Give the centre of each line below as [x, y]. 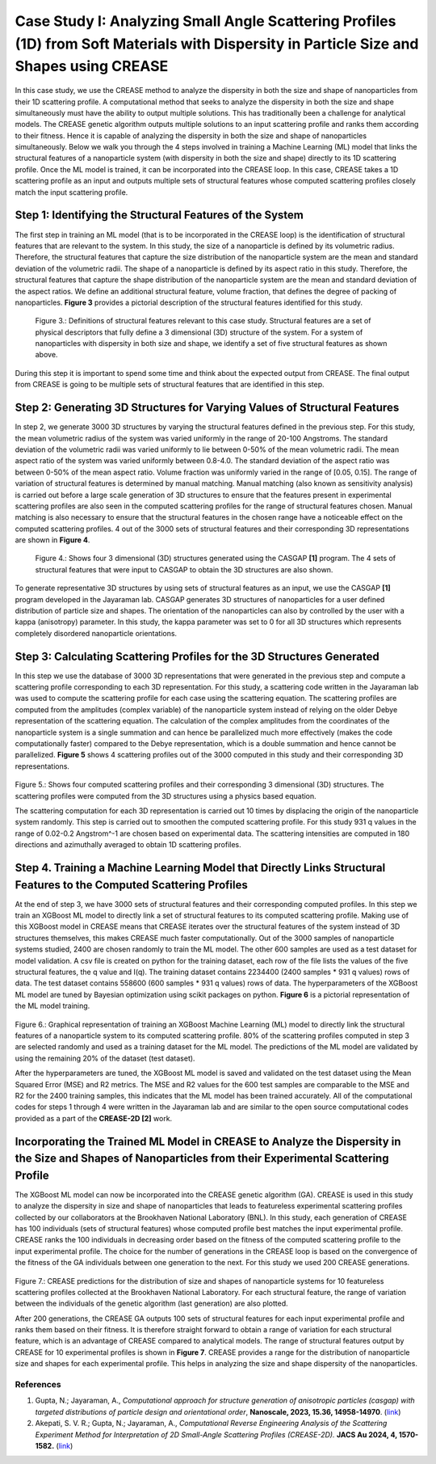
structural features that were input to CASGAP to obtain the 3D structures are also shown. [184, 569]
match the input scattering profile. [71, 192]
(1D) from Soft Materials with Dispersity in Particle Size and [217, 44]
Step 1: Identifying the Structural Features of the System [159, 215]
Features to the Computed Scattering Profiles [131, 885]
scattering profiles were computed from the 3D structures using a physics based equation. [166, 795]
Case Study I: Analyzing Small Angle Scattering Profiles [205, 21]
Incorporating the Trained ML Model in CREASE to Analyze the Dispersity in [208, 1141]
